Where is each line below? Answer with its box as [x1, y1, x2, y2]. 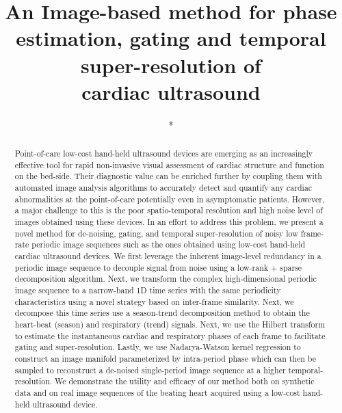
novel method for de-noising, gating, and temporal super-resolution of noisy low [14, 227, 298, 239]
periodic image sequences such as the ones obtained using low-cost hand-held [31, 239, 306, 250]
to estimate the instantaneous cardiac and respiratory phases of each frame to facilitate [14, 330, 326, 341]
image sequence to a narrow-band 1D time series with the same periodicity [14, 284, 281, 295]
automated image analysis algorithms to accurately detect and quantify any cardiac [14, 182, 313, 194]
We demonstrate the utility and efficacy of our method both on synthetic [55, 375, 315, 387]
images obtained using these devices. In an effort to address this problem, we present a [14, 216, 324, 228]
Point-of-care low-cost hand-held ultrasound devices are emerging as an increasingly [14, 148, 313, 159]
